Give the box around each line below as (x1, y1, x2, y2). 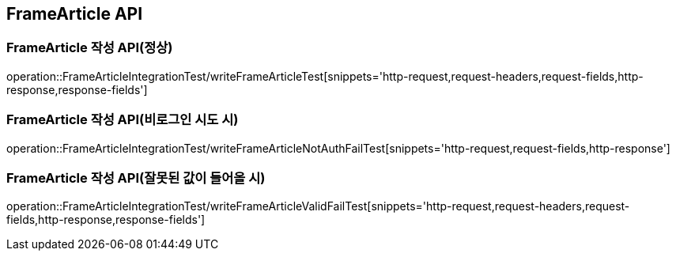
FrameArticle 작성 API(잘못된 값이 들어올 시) (6, 169, 266, 186)
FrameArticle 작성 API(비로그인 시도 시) (6, 111, 239, 128)
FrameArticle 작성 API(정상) (6, 40, 173, 56)
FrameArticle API (6, 4, 143, 24)
